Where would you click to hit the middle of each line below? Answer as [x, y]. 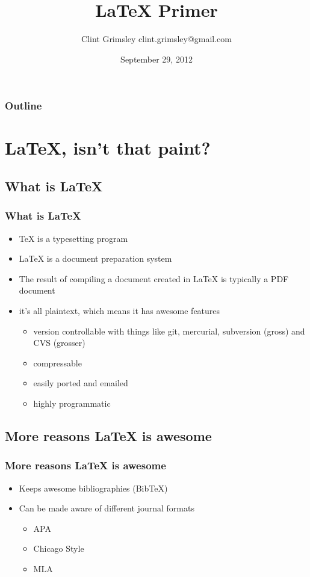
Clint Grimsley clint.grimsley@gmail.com [157, 39]
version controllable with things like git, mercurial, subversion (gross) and [169, 331]
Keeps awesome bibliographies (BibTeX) [93, 488]
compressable [57, 363]
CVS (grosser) [59, 343]
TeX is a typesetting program [73, 238]
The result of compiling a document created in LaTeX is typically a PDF [154, 278]
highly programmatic [72, 403]
